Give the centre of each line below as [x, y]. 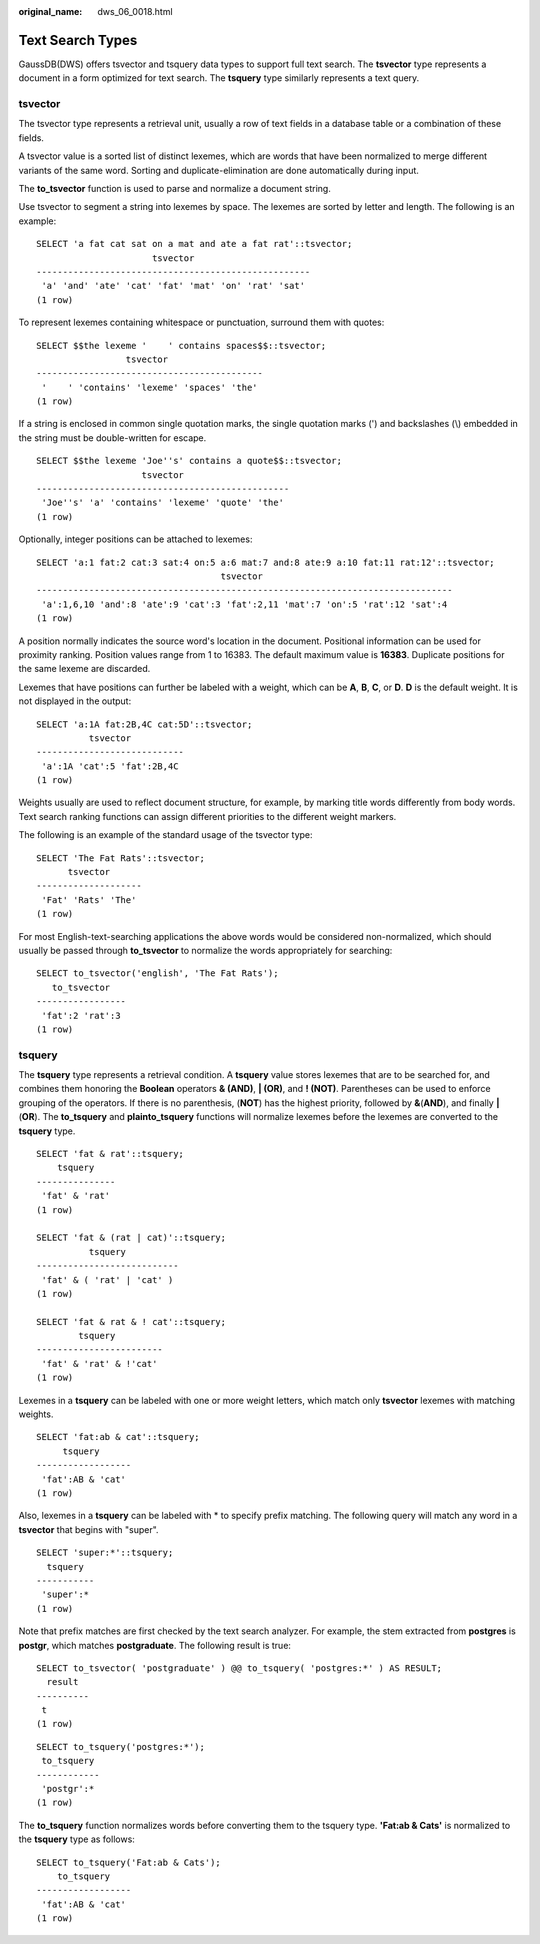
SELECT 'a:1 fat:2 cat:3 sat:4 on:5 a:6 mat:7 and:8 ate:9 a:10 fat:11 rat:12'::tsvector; [265, 562]
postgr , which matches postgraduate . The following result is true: [155, 1645]
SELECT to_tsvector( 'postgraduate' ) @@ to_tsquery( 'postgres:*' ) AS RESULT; [239, 1668]
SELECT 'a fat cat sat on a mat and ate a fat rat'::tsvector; [194, 244]
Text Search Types [78, 40]
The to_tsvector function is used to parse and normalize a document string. [175, 188]
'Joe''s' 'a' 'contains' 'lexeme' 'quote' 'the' [163, 503]
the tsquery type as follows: [76, 1839]
